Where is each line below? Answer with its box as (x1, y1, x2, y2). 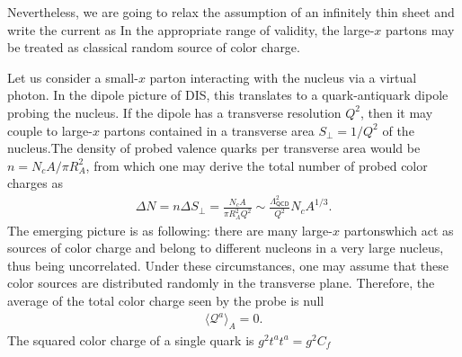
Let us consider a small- (7, 67, 138, 86)
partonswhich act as (343, 220, 454, 239)
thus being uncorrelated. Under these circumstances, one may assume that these (7, 255, 449, 274)
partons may (385, 20, 455, 39)
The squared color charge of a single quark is (7, 330, 254, 349)
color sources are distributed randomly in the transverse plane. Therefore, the (7, 273, 435, 292)
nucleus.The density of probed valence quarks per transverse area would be (7, 138, 421, 157)
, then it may (360, 103, 433, 121)
